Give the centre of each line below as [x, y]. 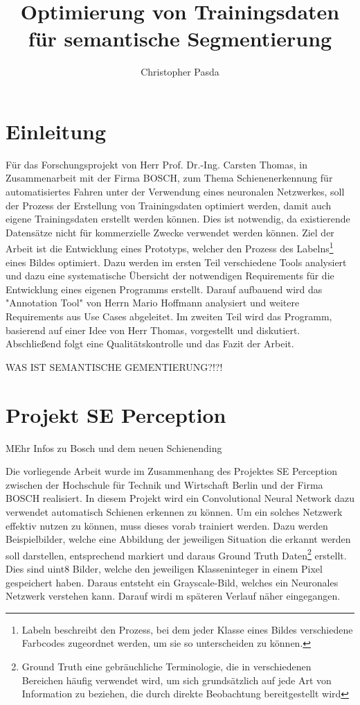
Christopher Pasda [180, 72]
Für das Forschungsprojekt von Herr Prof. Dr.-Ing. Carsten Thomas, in [157, 164]
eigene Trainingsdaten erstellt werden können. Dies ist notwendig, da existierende [178, 219]
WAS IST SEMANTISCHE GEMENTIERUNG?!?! [114, 366]
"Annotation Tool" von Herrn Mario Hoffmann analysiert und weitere [153, 303]
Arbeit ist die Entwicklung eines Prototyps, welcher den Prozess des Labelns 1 [170, 247]
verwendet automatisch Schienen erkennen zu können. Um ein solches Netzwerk [174, 511]
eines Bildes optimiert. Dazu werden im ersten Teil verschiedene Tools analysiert [176, 262]
